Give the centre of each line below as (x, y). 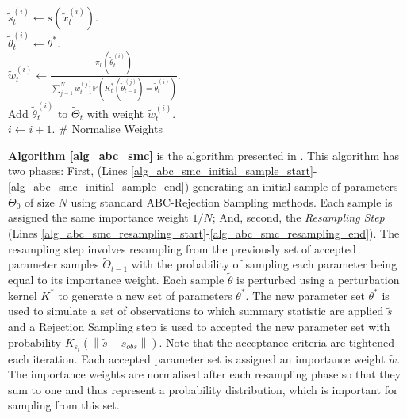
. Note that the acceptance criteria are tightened (276, 342)
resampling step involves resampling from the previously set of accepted (182, 248)
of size (40, 201)
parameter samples (54, 264)
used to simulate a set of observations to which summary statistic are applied (196, 311)
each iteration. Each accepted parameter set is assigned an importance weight (197, 358)
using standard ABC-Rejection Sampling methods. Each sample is (232, 201)
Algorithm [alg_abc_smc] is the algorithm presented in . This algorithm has (204, 155)
